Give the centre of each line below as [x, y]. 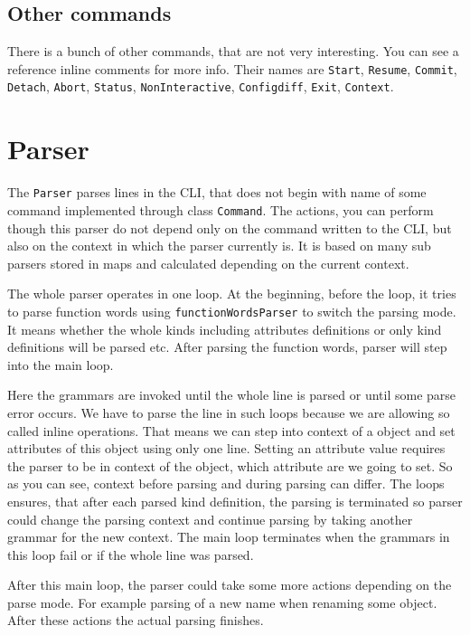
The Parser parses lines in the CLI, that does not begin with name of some [217, 192]
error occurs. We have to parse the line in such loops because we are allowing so [229, 412]
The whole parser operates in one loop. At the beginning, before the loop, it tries [232, 294]
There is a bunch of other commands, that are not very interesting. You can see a [233, 51]
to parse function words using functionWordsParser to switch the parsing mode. [232, 311]
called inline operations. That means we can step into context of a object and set [231, 430]
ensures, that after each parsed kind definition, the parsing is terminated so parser [235, 501]
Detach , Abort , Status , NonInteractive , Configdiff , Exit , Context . [201, 86]
